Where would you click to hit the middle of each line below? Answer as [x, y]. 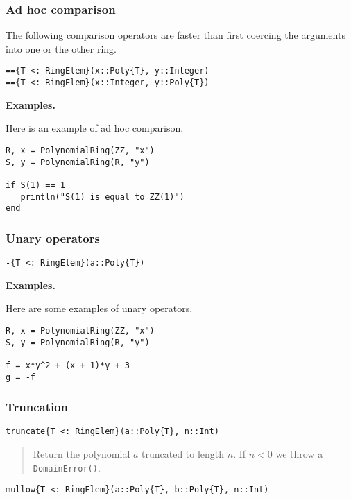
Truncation [37, 407]
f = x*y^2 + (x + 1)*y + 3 [68, 365]
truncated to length [183, 454]
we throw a [299, 454]
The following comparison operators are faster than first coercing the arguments [175, 35]
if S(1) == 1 [35, 185]
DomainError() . [67, 467]
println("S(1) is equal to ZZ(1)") [102, 197]
